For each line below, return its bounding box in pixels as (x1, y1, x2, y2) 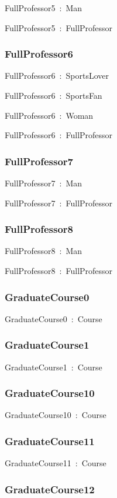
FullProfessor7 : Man (5, 177, 82, 189)
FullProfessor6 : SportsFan (5, 89, 102, 101)
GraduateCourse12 (5, 482, 95, 496)
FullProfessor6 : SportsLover (5, 69, 109, 82)
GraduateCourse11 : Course (5, 457, 106, 469)
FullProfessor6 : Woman (5, 109, 94, 121)
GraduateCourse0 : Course (5, 312, 102, 325)
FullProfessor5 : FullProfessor (5, 21, 113, 34)
